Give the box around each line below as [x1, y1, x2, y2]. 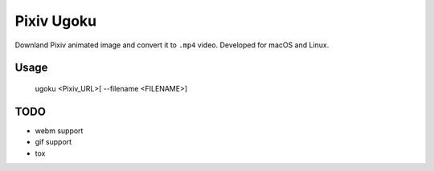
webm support [35, 125, 84, 136]
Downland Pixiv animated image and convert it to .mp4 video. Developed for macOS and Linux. [14, 40, 330, 50]
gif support [35, 137, 72, 147]
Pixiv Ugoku [14, 12, 97, 30]
